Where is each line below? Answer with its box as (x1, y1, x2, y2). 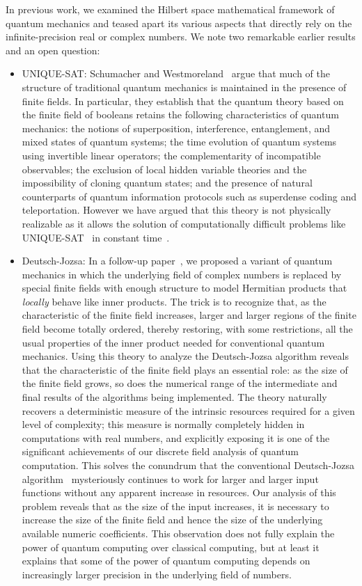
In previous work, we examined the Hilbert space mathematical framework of (6, 2, 335, 16)
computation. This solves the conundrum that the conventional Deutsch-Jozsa (22, 458, 354, 472)
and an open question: (6, 42, 100, 57)
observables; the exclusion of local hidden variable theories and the (22, 161, 307, 176)
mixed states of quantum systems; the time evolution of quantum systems (22, 134, 337, 149)
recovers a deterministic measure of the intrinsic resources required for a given (22, 403, 355, 418)
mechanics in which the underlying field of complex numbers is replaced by (22, 267, 342, 281)
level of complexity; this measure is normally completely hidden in (22, 417, 305, 431)
